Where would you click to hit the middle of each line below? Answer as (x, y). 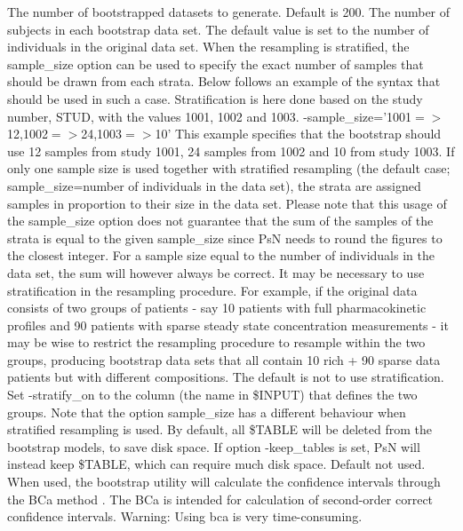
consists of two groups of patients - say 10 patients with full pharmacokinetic (217, 308)
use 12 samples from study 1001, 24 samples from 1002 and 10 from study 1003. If (231, 151)
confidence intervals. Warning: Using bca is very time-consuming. (185, 516)
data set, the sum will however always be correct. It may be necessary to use (216, 272)
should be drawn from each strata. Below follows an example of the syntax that (224, 81)
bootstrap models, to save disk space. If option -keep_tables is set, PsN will (214, 446)
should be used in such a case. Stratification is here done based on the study (215, 98)
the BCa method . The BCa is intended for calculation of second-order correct (220, 499)
